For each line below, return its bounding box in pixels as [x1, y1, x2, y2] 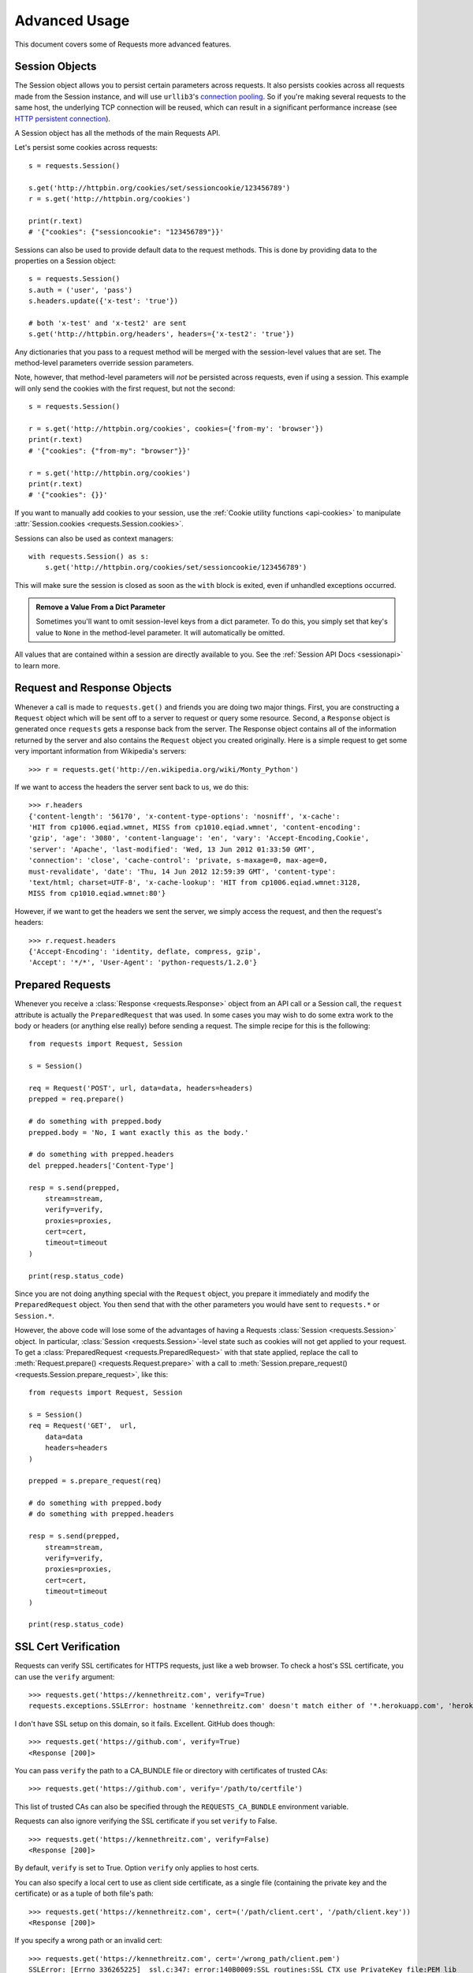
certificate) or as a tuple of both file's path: [14, 1889, 154, 1898]
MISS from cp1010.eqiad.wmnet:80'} [28, 889, 166, 898]
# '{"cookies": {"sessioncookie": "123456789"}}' [28, 227, 225, 237]
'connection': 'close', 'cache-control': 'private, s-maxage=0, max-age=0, [28, 856, 328, 865]
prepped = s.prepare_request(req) [28, 1477, 162, 1485]
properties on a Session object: [14, 256, 117, 265]
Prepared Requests [14, 979, 111, 992]
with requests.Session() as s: [28, 552, 150, 560]
